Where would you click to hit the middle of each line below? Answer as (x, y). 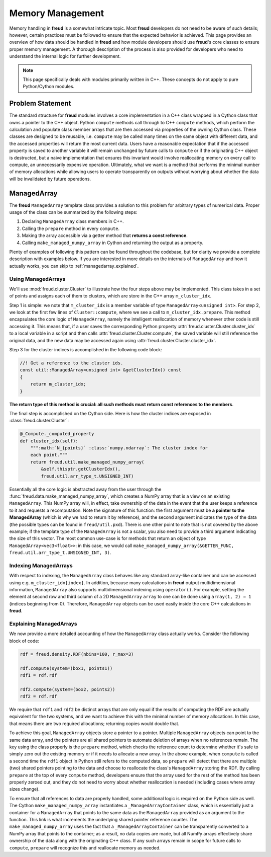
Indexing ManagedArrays (41, 565)
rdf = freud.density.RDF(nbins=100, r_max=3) (77, 654)
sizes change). (24, 789)
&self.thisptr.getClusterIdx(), (81, 469)
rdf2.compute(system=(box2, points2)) (67, 689)
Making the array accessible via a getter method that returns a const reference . (105, 236)
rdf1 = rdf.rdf (38, 675)
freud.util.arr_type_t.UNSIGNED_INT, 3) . (60, 553)
